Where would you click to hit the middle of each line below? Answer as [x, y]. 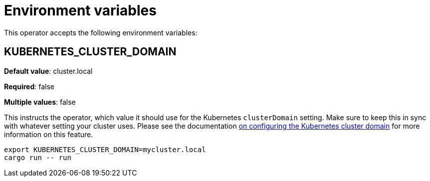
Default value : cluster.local [48, 71]
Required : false [29, 86]
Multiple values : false [40, 102]
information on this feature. [49, 134]
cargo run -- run [38, 157]
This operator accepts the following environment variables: [101, 32]
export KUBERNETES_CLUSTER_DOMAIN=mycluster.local [105, 149]
